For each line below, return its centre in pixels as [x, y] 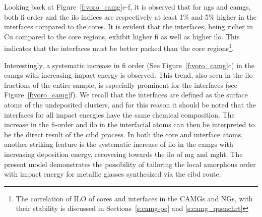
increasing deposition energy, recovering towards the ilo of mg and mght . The [123, 154]
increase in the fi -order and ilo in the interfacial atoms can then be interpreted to [129, 124]
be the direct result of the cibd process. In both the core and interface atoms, [124, 134]
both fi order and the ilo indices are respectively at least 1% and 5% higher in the [130, 16]
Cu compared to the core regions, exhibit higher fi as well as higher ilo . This [122, 36]
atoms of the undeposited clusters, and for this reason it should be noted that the [130, 104]
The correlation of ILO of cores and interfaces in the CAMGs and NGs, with [134, 198]
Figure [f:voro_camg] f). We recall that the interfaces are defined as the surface [126, 95]
